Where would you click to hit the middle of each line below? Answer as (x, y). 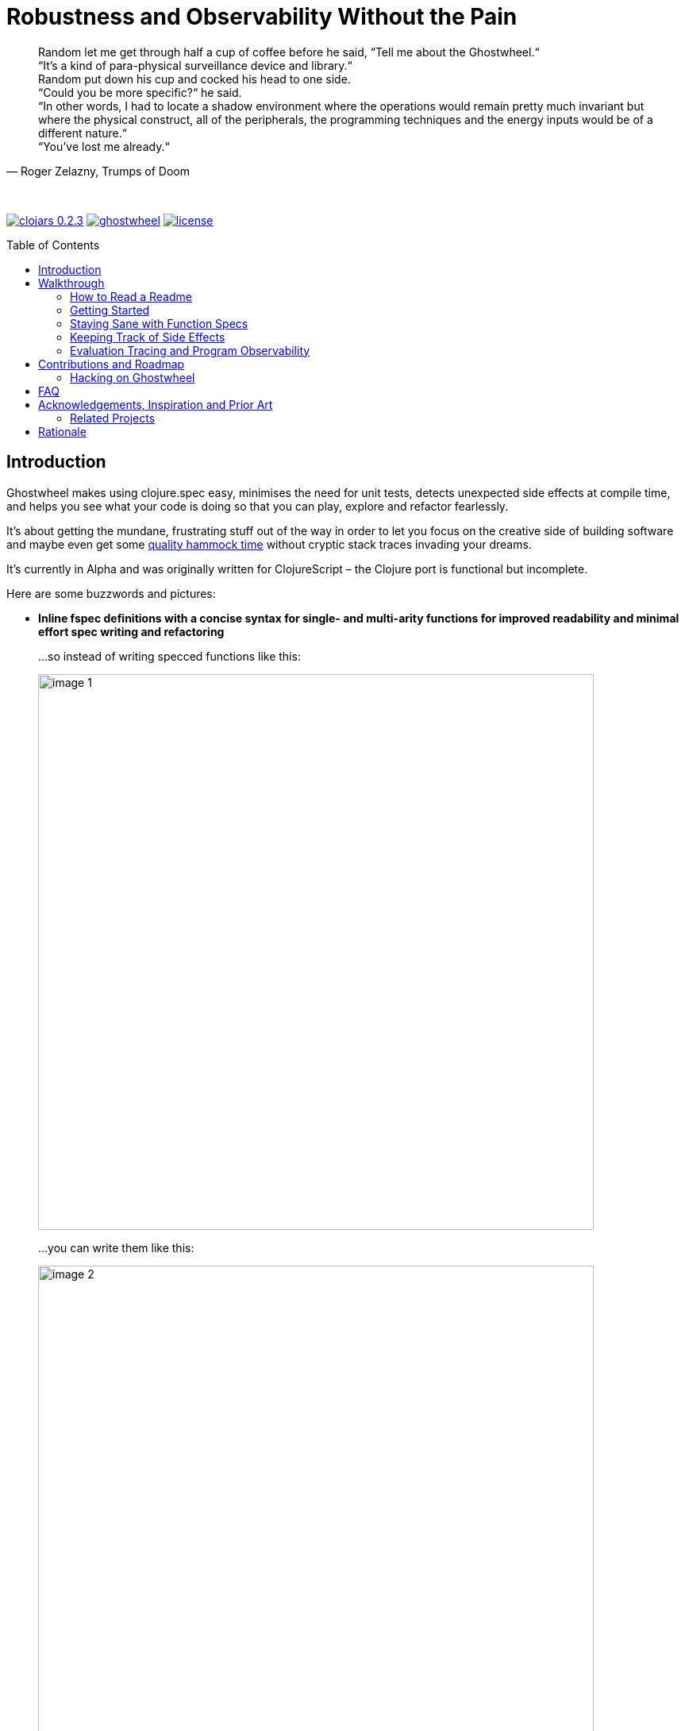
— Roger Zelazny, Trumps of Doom (98, 171)
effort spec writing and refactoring (131, 631)
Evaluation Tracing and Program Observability (190, 350)
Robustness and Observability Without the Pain (262, 17)
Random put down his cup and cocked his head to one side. (194, 79)
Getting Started (110, 310)
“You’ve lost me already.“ (104, 146)
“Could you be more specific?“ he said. (140, 92)
